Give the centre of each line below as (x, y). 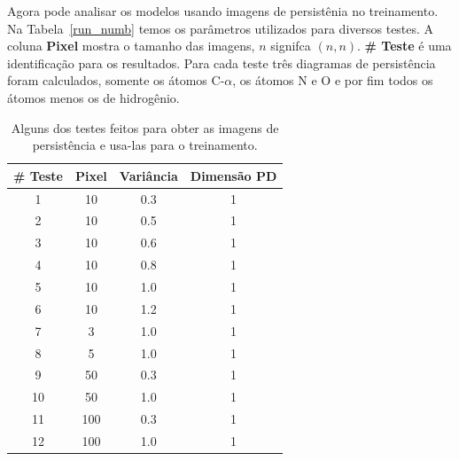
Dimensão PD (233, 175)
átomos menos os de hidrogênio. (93, 97)
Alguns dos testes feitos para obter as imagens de (145, 127)
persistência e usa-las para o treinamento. (145, 145)
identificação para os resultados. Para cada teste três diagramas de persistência (222, 63)
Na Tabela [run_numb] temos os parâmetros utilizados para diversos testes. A (221, 28)
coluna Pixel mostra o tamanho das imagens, (131, 46)
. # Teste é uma (405, 46)
